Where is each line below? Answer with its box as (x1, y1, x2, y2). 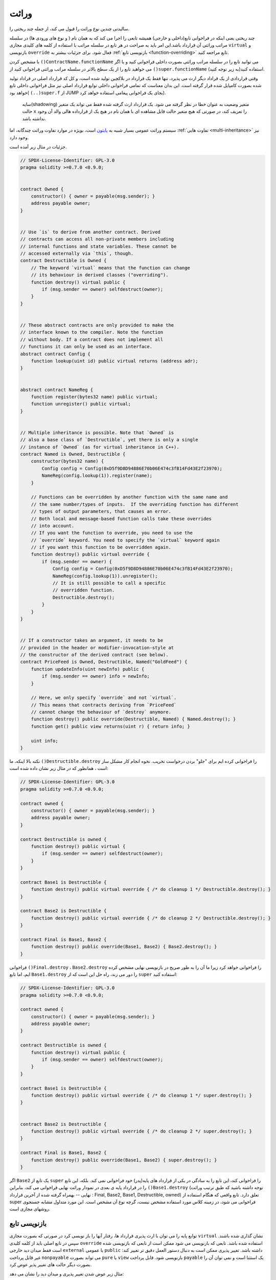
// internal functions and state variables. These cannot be (20, 243, 177, 249)
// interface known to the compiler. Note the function (20, 329, 164, 335)
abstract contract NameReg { (20, 387, 94, 393)
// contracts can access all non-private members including (20, 236, 174, 242)
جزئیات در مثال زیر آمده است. (9, 144, 67, 150)
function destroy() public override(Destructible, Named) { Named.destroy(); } (31, 716, 236, 722)
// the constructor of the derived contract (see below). (20, 652, 169, 657)
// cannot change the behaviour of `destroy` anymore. (31, 709, 171, 715)
